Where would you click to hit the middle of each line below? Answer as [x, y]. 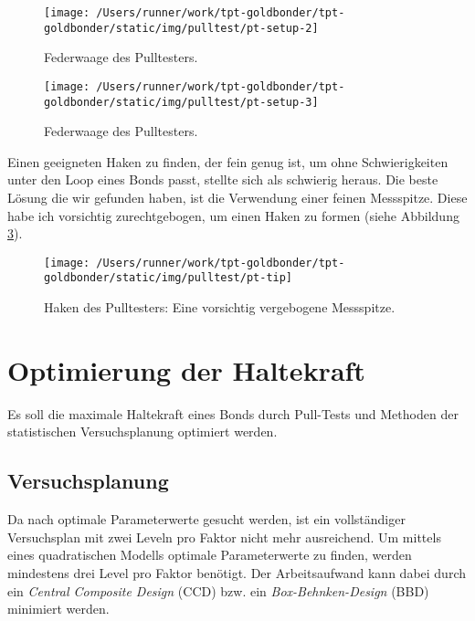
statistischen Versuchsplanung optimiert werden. [142, 432]
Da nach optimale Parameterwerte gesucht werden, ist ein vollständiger [206, 519]
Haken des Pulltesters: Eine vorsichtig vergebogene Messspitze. [220, 307]
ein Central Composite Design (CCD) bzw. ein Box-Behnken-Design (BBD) [218, 590]
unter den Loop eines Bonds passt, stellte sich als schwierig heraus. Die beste [223, 179]
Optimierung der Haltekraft [186, 369]
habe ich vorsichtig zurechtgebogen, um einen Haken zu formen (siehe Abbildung [233, 215]
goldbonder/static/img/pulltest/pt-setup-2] [181, 28]
